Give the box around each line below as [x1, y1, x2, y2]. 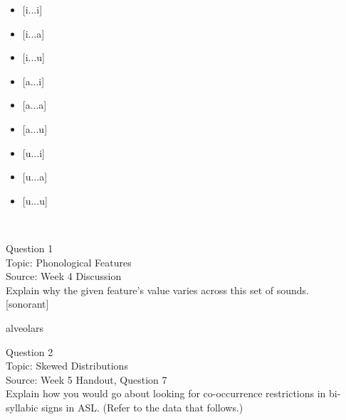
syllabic [6, 399, 38, 414]
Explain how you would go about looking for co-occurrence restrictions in [6, 386, 326, 401]
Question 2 [6, 344, 53, 359]
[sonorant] [6, 296, 49, 311]
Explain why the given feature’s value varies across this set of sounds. [6, 282, 309, 297]
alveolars [6, 320, 44, 335]
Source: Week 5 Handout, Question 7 [6, 372, 167, 387]
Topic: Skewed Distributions [6, 358, 128, 373]
